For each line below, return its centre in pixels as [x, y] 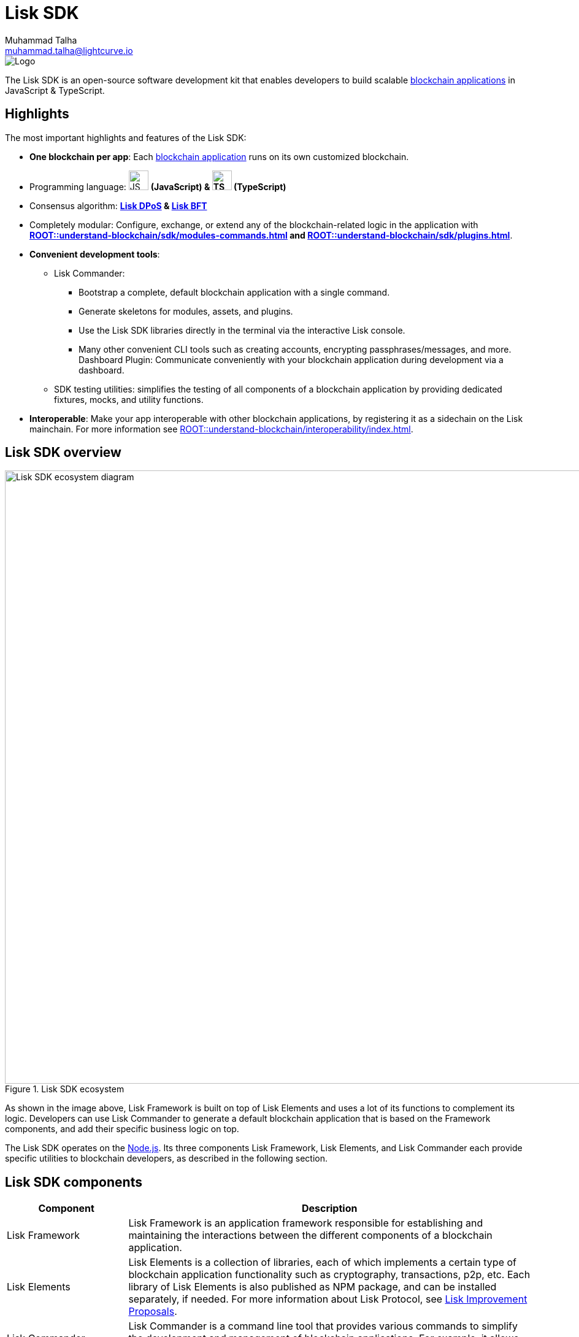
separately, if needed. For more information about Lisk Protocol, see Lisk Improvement [328, 1299]
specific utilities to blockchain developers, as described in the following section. [166, 1159]
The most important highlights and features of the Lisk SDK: [126, 137]
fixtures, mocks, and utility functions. [129, 399]
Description [329, 1209]
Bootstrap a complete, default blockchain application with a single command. [234, 292]
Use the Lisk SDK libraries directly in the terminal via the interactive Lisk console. [242, 330]
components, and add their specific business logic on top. [122, 1129]
